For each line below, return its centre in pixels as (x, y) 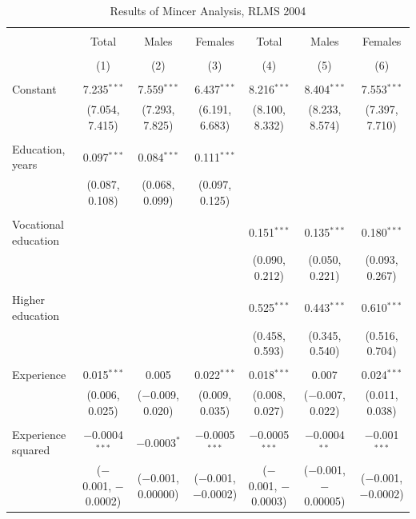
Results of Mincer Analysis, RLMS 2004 (208, 10)
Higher (28, 299)
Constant (34, 89)
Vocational (38, 224)
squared (31, 450)
